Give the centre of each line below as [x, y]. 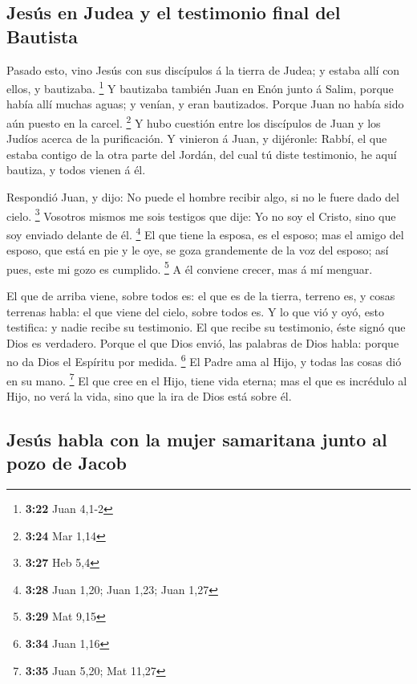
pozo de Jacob [67, 463]
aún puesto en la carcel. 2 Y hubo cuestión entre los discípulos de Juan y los [194, 122]
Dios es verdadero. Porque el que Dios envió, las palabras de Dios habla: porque [203, 342]
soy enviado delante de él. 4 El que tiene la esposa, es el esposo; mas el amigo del [205, 233]
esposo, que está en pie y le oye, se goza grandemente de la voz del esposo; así [198, 250]
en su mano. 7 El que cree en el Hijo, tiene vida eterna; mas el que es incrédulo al [207, 379]
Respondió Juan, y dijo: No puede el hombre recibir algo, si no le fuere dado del [203, 197]
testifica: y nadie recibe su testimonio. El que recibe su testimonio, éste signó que [206, 327]
